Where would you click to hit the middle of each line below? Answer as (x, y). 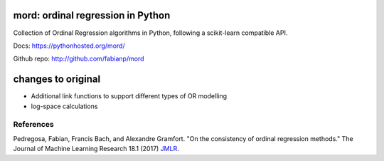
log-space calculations (64, 106)
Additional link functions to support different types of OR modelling (129, 96)
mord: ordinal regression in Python (92, 15)
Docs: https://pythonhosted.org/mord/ (69, 46)
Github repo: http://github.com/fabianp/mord (79, 59)
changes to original (57, 79)
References (33, 125)
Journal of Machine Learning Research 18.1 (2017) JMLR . (96, 149)
